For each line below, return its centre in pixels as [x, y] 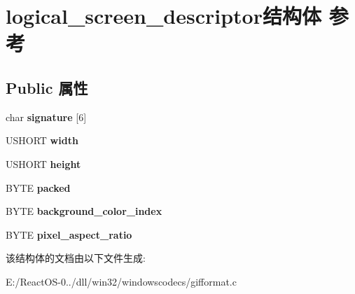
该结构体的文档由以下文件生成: [76, 258]
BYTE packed [38, 187]
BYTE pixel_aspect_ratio [69, 234]
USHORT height [43, 163]
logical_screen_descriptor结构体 [163, 16]
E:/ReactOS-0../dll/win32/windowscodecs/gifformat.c [121, 281]
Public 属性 [47, 87]
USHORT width [42, 140]
